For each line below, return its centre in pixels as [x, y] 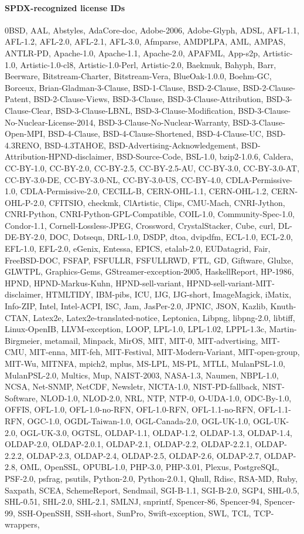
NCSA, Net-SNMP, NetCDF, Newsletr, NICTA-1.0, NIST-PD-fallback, [132, 386]
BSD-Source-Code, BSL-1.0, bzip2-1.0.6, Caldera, [205, 156]
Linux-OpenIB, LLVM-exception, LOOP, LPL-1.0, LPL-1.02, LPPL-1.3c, [136, 329]
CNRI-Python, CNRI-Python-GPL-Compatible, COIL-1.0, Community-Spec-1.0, [150, 214]
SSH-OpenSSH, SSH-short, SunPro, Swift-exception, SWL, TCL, [134, 513]
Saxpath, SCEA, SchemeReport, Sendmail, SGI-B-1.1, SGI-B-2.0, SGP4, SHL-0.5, [152, 490]
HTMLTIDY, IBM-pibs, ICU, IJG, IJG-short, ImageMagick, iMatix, [169, 294]
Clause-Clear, [29, 110]
